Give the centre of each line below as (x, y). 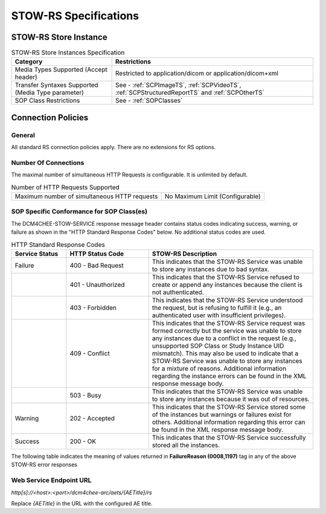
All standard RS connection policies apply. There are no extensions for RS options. (113, 147)
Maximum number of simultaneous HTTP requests (86, 196)
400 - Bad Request (97, 266)
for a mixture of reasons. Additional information (219, 368)
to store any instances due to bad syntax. (211, 269)
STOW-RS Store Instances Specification (68, 53)
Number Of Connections (48, 162)
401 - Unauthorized (97, 285)
